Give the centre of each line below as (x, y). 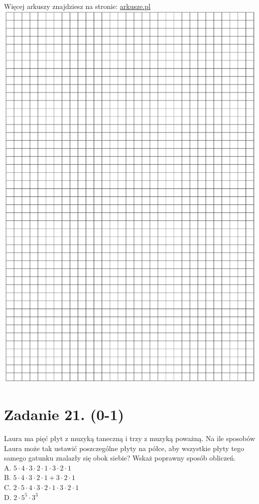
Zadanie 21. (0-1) (64, 414)
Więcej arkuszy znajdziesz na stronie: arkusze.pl (77, 6)
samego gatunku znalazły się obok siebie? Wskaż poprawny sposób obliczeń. (120, 458)
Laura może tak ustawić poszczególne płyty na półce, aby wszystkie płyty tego (124, 448)
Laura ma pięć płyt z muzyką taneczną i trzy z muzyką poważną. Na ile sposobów (130, 438)
